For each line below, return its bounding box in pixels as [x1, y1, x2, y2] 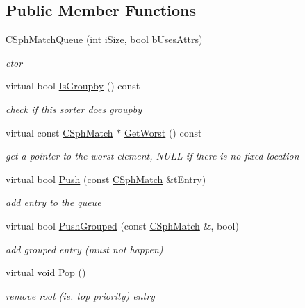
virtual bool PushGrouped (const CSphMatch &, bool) [6, 218, 239, 232]
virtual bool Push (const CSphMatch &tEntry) [6, 171, 206, 186]
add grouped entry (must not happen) [6, 241, 163, 256]
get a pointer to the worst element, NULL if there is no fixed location [6, 148, 299, 163]
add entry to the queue [6, 195, 101, 209]
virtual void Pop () [6, 265, 86, 280]
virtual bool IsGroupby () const [6, 78, 140, 93]
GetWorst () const [124, 125, 202, 139]
